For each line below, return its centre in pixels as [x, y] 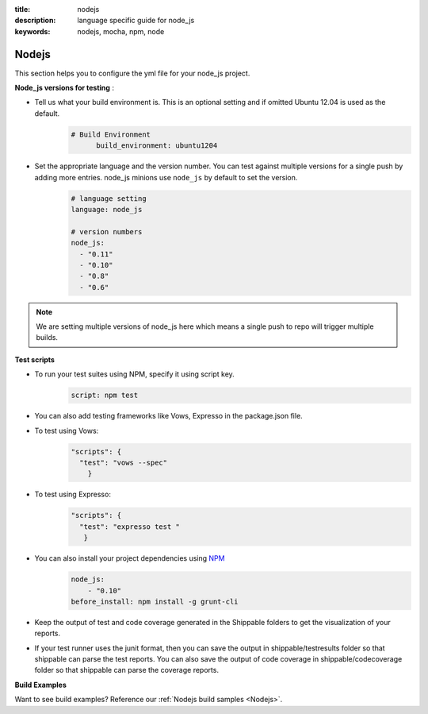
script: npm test [105, 396]
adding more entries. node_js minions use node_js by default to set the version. [166, 177]
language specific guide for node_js [136, 21]
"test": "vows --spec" [124, 463]
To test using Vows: [67, 430]
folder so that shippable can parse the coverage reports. [127, 670]
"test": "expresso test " [130, 527]
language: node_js [107, 209]
